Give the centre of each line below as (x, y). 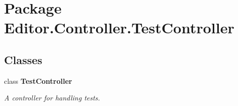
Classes (23, 59)
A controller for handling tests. (52, 98)
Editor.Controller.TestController (119, 28)
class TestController (38, 81)
